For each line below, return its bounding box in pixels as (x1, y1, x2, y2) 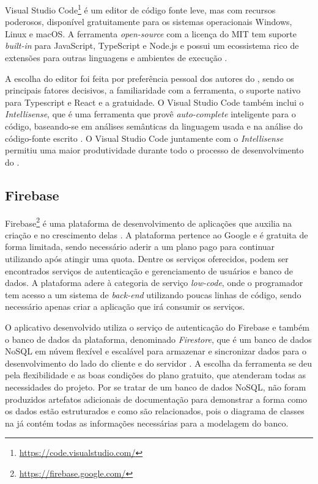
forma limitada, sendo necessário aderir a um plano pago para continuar (5, 240, 275, 253)
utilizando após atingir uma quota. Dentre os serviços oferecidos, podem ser (5, 252, 289, 265)
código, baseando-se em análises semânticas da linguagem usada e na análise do (5, 120, 303, 132)
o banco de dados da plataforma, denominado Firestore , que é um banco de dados (5, 332, 312, 345)
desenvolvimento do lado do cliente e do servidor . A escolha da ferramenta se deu (5, 356, 312, 369)
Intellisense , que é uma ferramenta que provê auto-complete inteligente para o (5, 108, 296, 120)
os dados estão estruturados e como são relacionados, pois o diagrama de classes (5, 405, 305, 417)
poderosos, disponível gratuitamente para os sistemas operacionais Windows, (5, 15, 292, 28)
